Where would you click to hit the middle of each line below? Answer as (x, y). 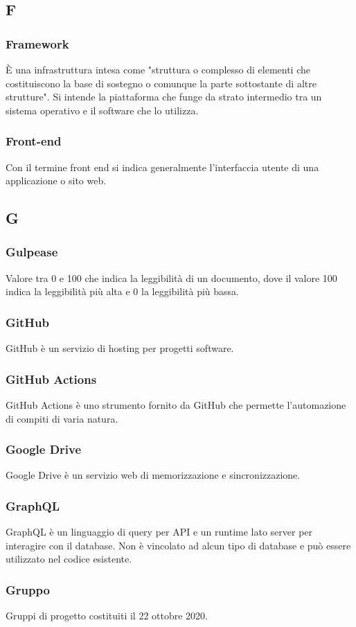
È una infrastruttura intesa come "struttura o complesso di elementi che (158, 69)
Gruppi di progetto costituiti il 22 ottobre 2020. (107, 616)
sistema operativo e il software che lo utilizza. (102, 110)
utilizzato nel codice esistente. (69, 559)
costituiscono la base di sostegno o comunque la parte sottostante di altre (161, 83)
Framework (37, 43)
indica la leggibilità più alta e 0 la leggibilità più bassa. (122, 291)
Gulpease (32, 252)
